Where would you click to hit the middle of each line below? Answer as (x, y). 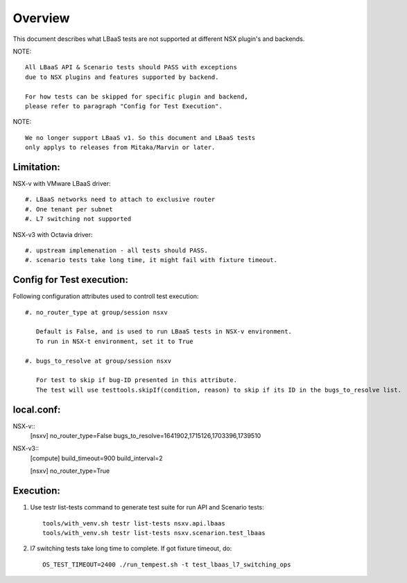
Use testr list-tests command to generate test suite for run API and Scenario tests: (147, 507)
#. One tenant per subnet (69, 209)
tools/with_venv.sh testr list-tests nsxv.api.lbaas (134, 523)
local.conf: (37, 409)
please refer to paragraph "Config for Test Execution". (124, 106)
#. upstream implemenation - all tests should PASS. (116, 250)
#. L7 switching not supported (78, 219)
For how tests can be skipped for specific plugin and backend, (137, 96)
